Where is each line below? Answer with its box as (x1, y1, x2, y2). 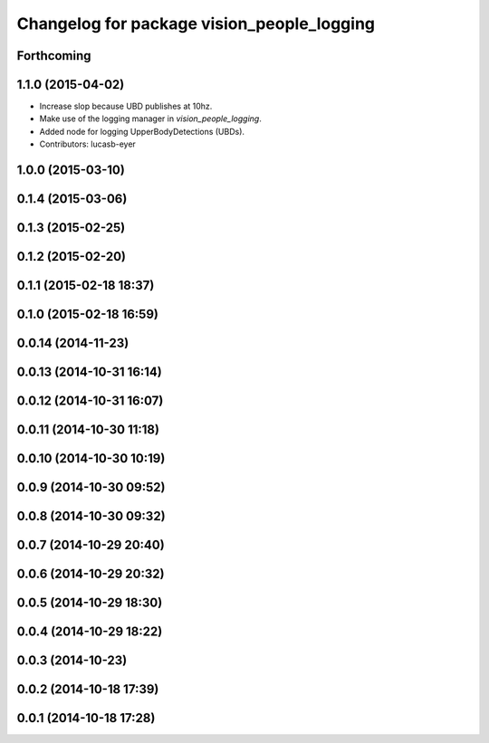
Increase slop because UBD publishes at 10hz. (39, 100, 213, 112)
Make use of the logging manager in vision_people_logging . (39, 113, 262, 124)
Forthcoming (16, 48, 91, 63)
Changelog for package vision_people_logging (16, 14, 376, 33)
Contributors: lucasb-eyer (39, 138, 136, 149)
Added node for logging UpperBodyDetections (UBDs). (39, 126, 244, 137)
